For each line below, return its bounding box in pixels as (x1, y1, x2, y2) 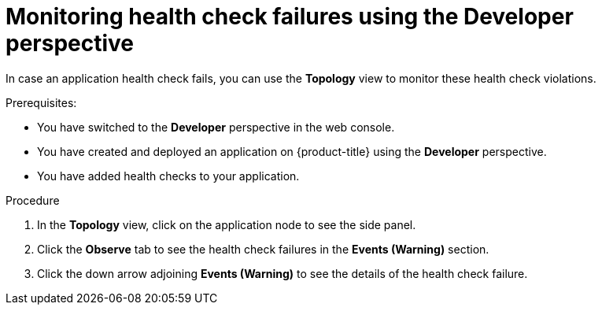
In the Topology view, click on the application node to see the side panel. (37, 217, 416, 231)
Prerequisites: (6, 95, 77, 109)
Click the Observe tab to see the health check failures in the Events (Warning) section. (37, 242, 489, 256)
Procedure (6, 193, 60, 207)
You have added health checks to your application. (37, 168, 300, 183)
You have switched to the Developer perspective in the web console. (37, 120, 395, 134)
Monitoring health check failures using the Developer (6, 3, 574, 30)
